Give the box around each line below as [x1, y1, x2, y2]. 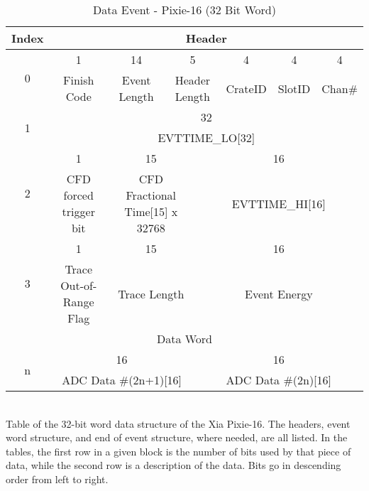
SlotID [277, 80, 311, 97]
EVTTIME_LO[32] [158, 129, 255, 146]
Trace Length [118, 285, 184, 302]
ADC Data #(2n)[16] [226, 372, 332, 388]
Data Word [156, 330, 213, 347]
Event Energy [244, 285, 313, 302]
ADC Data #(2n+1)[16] [62, 372, 182, 388]
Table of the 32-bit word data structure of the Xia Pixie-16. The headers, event [6, 416, 351, 431]
